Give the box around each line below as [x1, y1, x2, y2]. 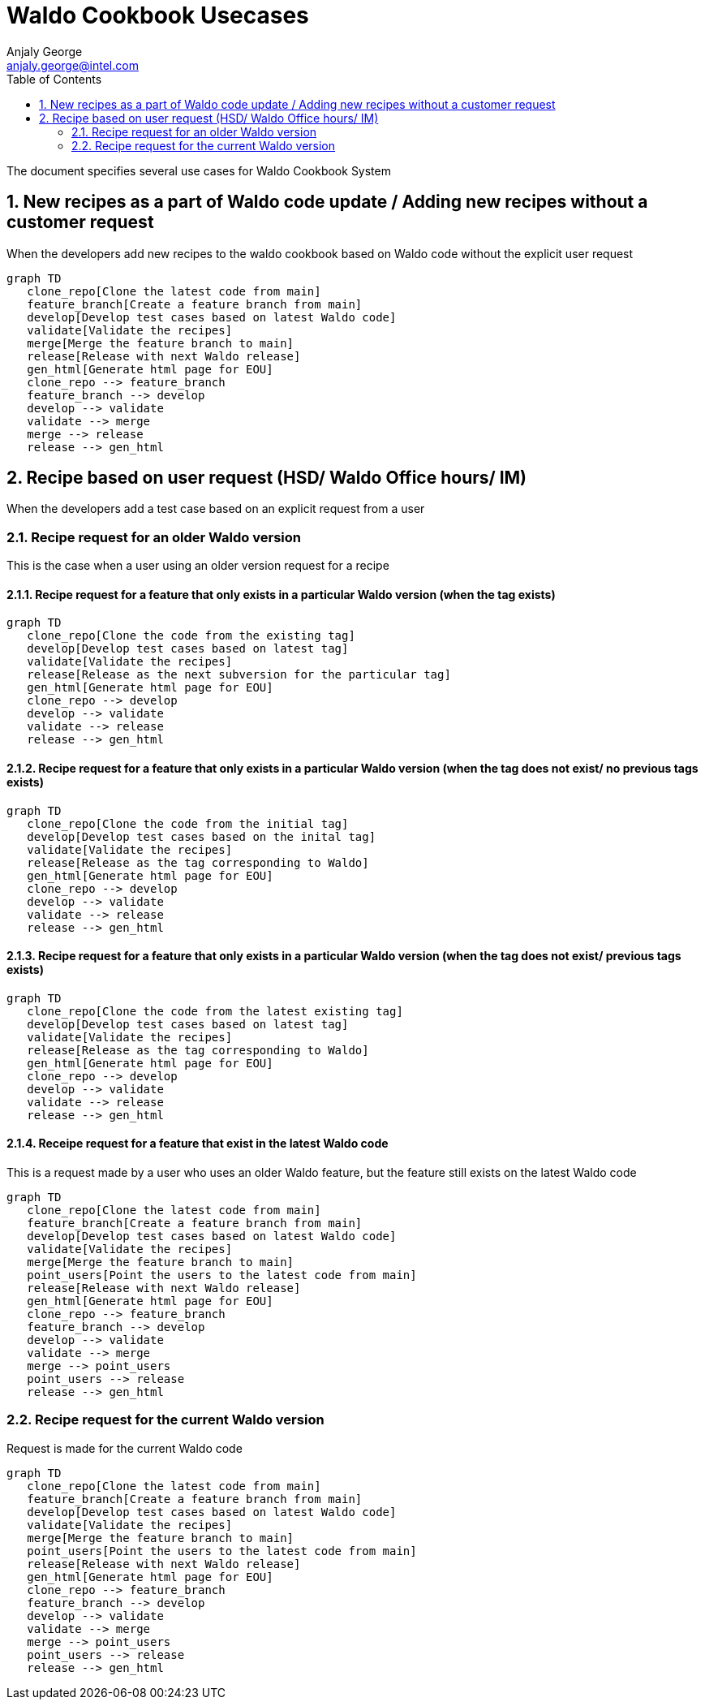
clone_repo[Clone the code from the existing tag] [27, 629, 355, 643]
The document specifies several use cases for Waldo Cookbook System [6, 163, 391, 178]
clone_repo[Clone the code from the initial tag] [27, 816, 349, 830]
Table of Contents [6, 71, 102, 86]
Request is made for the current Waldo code [6, 1441, 243, 1455]
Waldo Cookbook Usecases [6, 2, 309, 29]
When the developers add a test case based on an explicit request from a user [6, 502, 425, 516]
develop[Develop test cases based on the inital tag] [27, 829, 376, 843]
